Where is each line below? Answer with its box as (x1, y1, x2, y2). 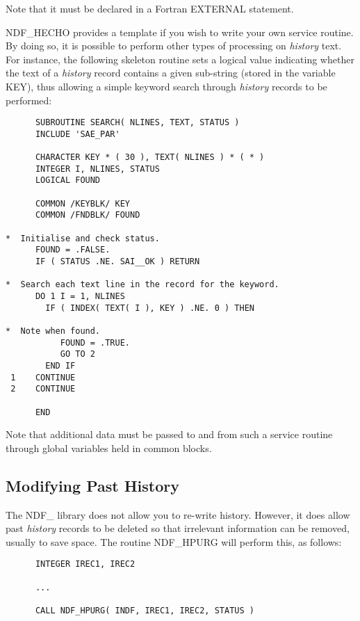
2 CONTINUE (10, 384, 76, 394)
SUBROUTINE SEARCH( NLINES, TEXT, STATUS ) (35, 118, 240, 128)
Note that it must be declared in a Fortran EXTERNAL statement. (6, 1, 294, 15)
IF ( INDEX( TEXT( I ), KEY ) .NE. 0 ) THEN (45, 303, 254, 313)
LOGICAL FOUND (35, 175, 101, 186)
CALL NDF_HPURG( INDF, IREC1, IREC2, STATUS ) (35, 606, 254, 616)
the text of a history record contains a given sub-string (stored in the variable (6, 65, 336, 80)
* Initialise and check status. (6, 233, 160, 243)
